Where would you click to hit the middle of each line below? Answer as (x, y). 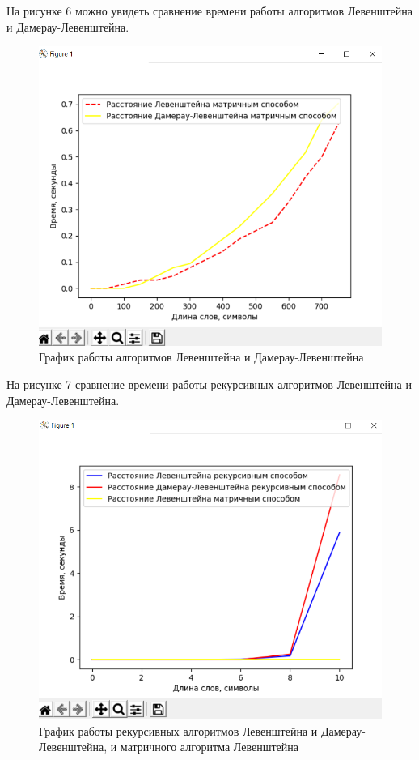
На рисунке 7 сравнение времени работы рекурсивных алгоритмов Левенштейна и (209, 384)
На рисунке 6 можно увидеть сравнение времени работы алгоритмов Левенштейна (210, 11)
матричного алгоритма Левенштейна (209, 747)
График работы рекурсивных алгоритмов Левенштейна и (178, 730)
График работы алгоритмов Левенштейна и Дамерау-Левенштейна (201, 357)
